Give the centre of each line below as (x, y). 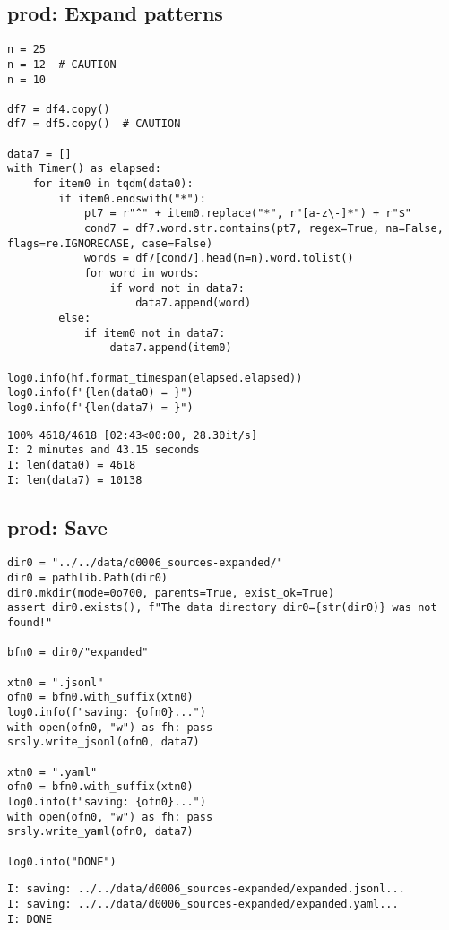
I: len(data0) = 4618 (72, 465)
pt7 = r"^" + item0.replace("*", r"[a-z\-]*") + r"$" (248, 214)
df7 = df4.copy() (59, 109)
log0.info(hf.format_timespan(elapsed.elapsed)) (155, 378)
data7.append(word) (194, 303)
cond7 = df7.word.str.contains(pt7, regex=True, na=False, (263, 229)
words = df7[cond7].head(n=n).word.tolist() (219, 258)
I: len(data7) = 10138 (75, 480)
